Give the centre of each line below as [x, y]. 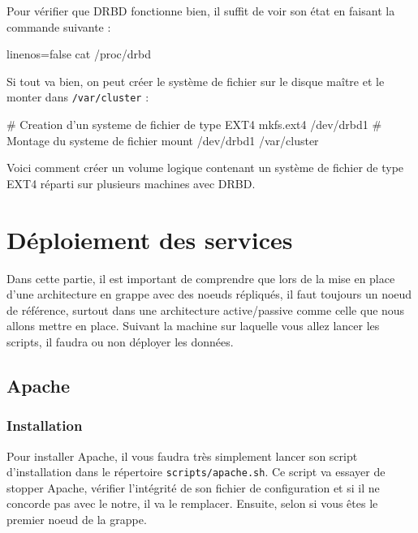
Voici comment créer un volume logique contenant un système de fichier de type [205, 168]
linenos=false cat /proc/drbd [79, 54]
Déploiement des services [150, 239]
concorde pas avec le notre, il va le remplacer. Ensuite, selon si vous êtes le [192, 503]
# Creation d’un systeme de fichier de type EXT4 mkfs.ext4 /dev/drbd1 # [194, 125]
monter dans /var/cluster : [78, 97]
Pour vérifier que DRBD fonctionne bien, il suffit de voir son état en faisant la [201, 11]
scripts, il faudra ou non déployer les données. [120, 341]
